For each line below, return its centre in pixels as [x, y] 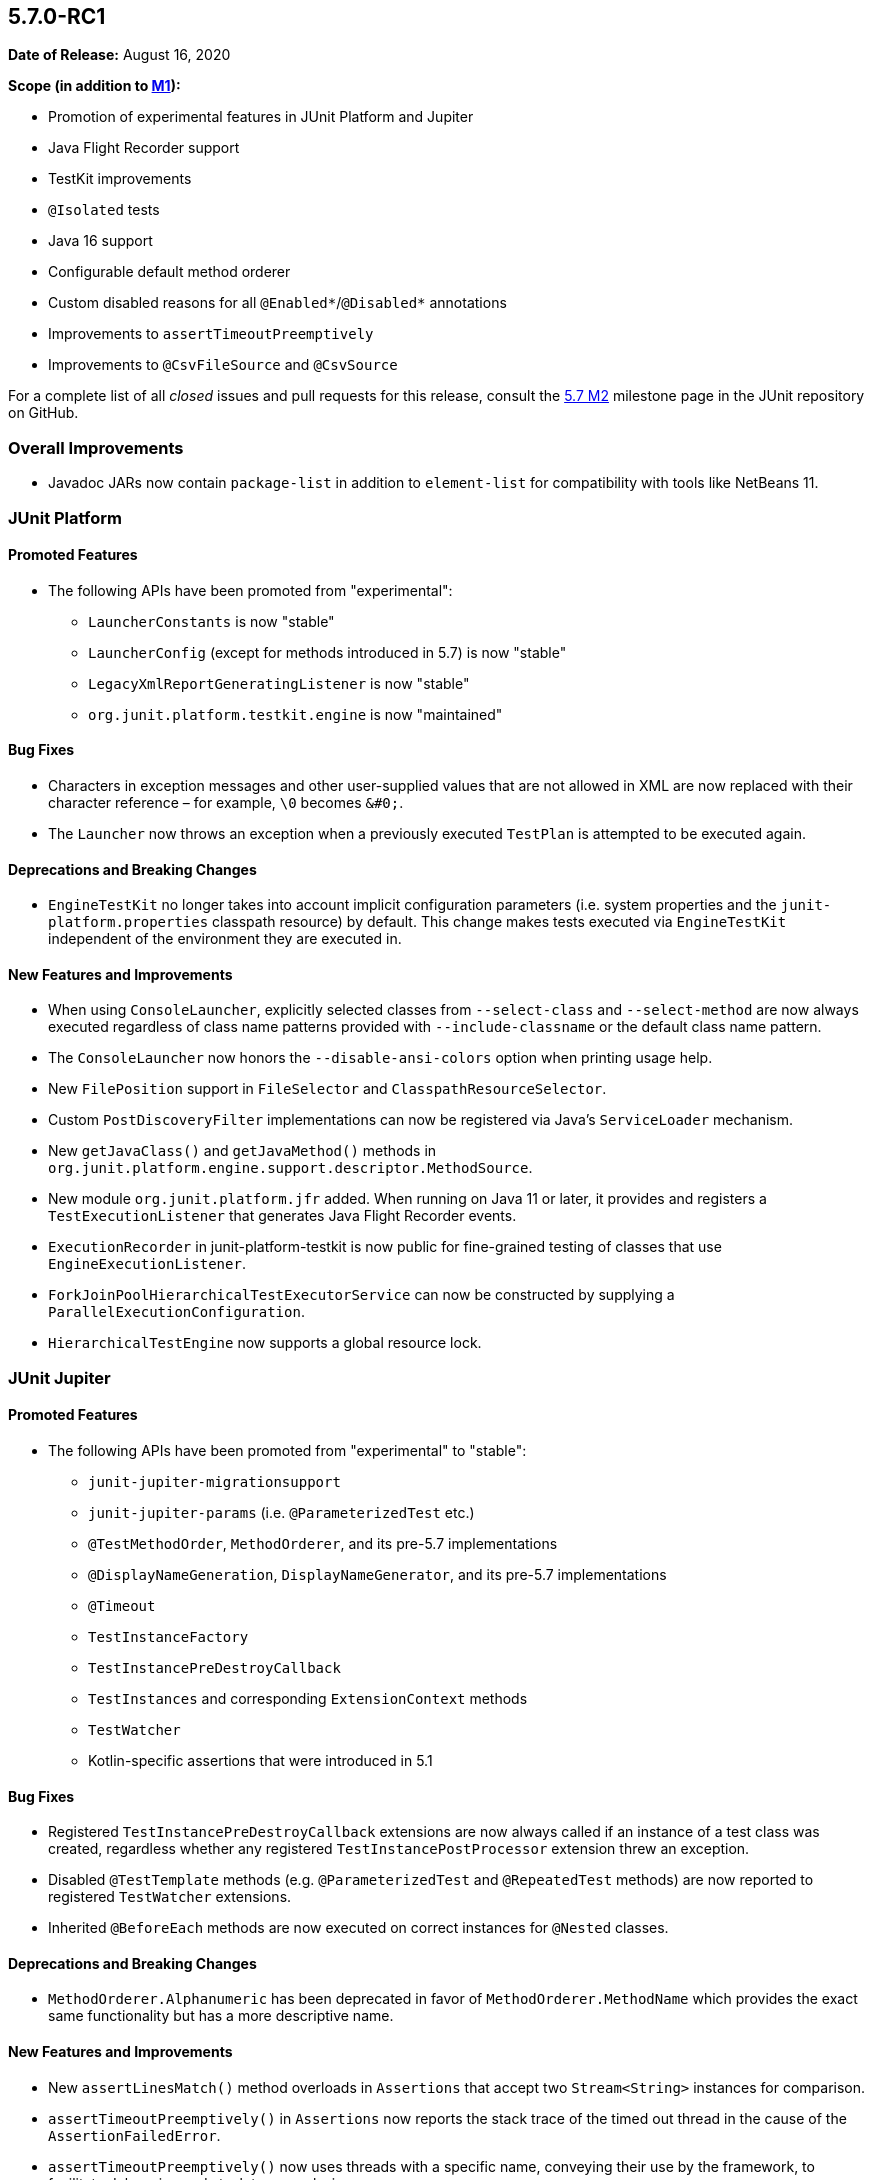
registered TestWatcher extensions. [170, 1897]
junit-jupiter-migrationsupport [214, 1482]
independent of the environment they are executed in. [225, 939]
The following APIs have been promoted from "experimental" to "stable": [287, 1451]
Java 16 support [100, 241]
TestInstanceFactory [168, 1637]
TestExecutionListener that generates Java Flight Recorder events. [282, 1216]
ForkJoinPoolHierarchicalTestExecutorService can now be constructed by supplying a [361, 1295]
